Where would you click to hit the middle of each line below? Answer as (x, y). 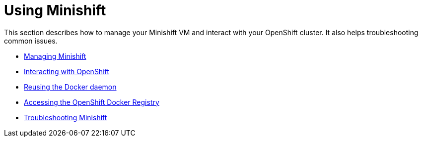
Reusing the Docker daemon (70, 87)
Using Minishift (55, 10)
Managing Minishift (55, 56)
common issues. (31, 41)
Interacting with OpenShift (67, 71)
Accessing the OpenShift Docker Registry (92, 102)
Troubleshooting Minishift (66, 117)
